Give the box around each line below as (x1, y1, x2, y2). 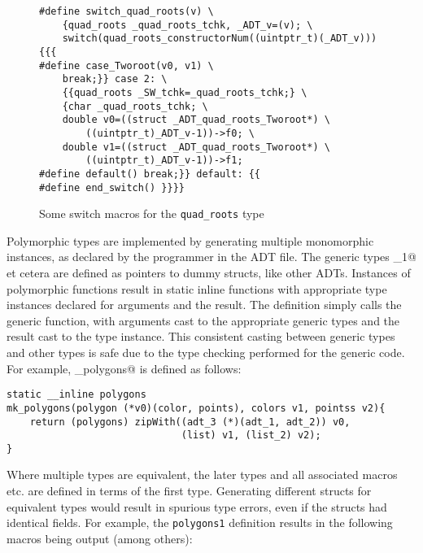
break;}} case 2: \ (62, 73, 168, 85)
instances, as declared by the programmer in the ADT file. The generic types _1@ (7, 248, 416, 265)
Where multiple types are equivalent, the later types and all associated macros (7, 466, 398, 483)
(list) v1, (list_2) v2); (181, 429, 321, 442)
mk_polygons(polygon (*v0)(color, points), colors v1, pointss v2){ (7, 402, 386, 414)
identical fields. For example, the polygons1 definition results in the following (7, 514, 393, 531)
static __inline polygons (7, 389, 146, 401)
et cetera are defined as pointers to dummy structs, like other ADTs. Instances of (7, 264, 411, 281)
